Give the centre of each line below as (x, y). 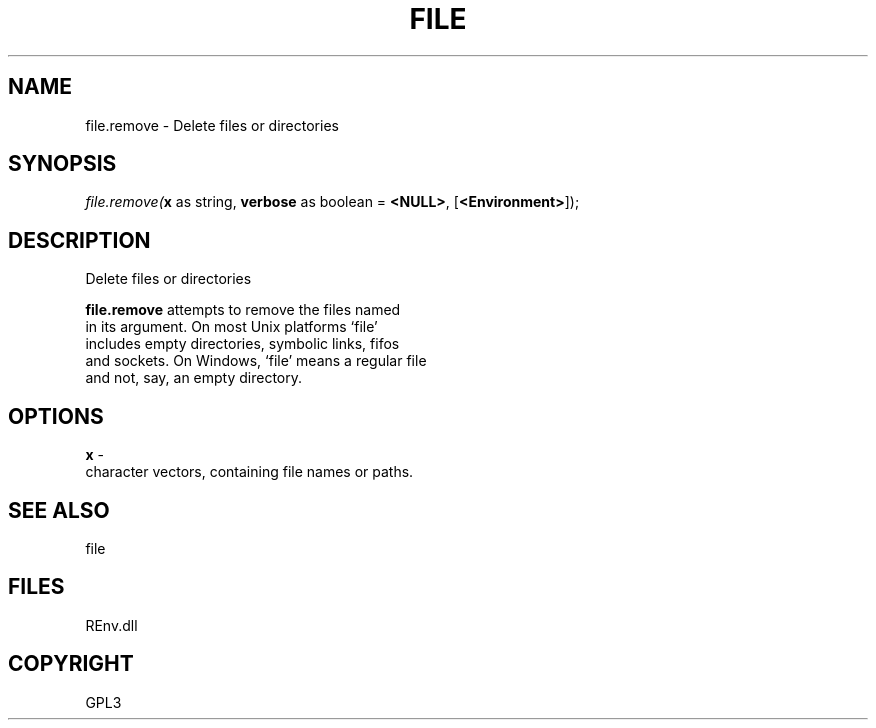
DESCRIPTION (79, 240)
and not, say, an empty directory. (194, 378)
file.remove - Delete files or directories (212, 125)
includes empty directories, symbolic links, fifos (242, 344)
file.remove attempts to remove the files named (243, 310)
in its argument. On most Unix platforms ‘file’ (231, 327)
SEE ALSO (59, 510)
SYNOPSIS (62, 164)
